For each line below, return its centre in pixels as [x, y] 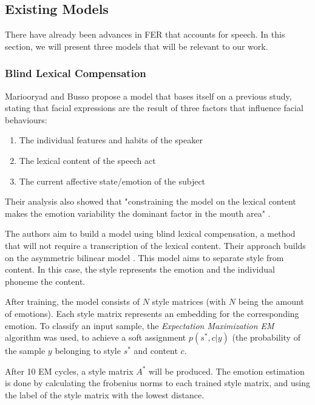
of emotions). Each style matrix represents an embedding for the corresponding [152, 313]
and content [156, 351]
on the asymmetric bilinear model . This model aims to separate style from [144, 257]
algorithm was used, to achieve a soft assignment [96, 337]
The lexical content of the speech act [87, 160]
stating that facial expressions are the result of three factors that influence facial [154, 108]
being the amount [271, 301]
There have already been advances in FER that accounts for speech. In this [145, 34]
